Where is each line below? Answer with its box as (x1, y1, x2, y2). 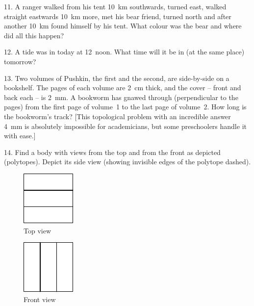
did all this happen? (4, 30, 64, 40)
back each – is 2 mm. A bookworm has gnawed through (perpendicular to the (4, 92, 238, 102)
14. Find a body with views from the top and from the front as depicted (4, 147, 221, 157)
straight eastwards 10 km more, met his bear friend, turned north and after (4, 11, 231, 21)
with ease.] (4, 130, 36, 141)
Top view (24, 225, 51, 235)
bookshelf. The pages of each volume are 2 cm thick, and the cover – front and (4, 82, 241, 93)
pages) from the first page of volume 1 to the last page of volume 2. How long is (4, 102, 247, 112)
